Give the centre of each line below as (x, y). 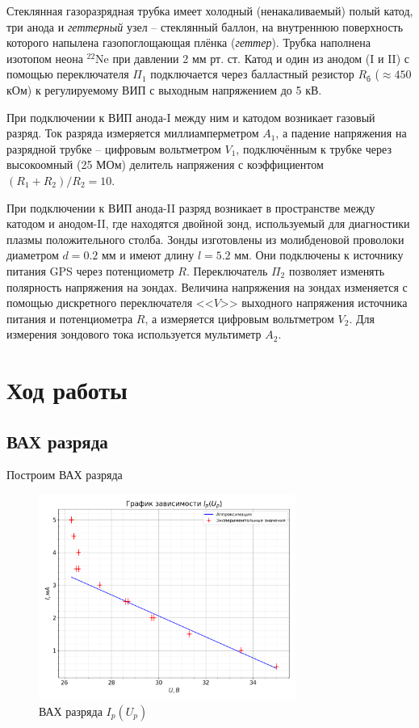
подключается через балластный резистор (252, 74)
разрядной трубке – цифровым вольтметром (114, 148)
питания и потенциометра (70, 318)
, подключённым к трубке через (314, 148)
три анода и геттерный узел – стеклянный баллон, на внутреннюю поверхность (205, 26)
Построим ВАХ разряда (65, 475)
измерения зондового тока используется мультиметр (134, 334)
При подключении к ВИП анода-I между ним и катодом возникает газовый (191, 117)
